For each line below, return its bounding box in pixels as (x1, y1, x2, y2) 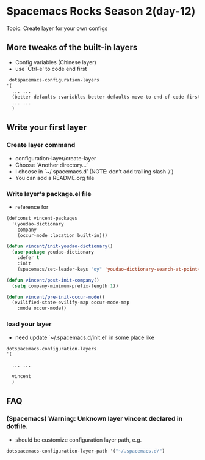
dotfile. (6, 422, 29, 431)
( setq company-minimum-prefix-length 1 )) (12, 283, 119, 289)
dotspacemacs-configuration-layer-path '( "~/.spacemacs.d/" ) (6, 448, 165, 454)
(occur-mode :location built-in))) (17, 232, 108, 238)
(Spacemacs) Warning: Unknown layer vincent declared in (6, 415, 183, 423)
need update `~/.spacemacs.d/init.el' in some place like (15, 334, 154, 341)
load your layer (6, 320, 52, 328)
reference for (15, 203, 49, 211)
